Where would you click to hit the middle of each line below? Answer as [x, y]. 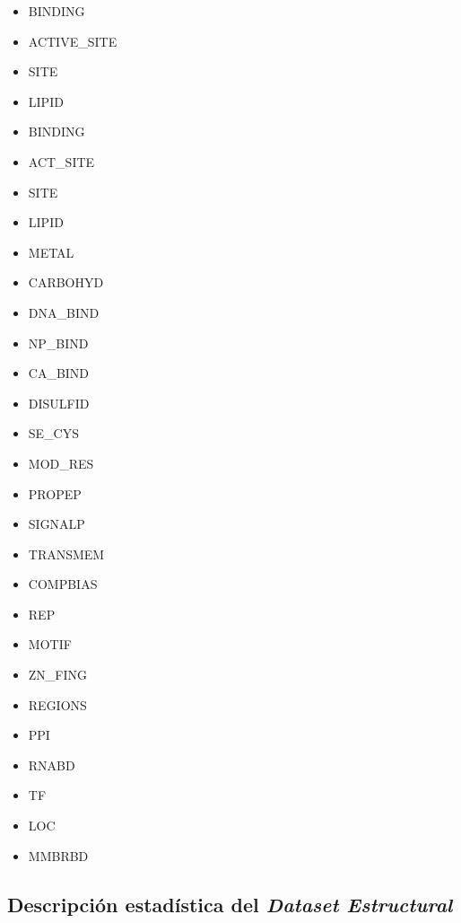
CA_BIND [59, 373]
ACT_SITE [61, 161]
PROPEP [55, 493]
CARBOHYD [66, 282]
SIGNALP [57, 524]
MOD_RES [61, 463]
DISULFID [59, 403]
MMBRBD [58, 855]
